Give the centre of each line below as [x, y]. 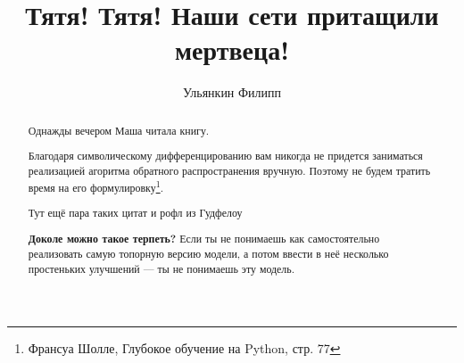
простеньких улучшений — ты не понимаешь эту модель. [162, 268]
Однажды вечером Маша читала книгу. [119, 130]
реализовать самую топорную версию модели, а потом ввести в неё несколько [208, 254]
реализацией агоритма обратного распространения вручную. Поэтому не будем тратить [229, 170]
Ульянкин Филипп [232, 92]
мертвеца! [232, 49]
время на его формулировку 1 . [95, 186]
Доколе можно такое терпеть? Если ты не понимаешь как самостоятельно [204, 238]
